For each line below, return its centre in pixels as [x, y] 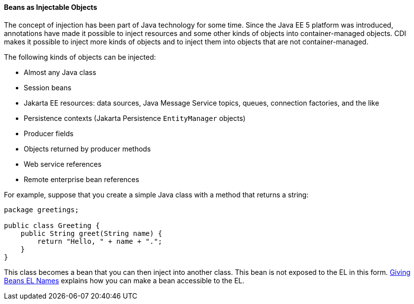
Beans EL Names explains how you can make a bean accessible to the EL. [124, 280]
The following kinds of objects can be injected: [80, 57]
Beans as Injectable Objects [51, 7]
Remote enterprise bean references [82, 179]
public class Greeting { [52, 225]
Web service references [63, 164]
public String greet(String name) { [91, 233]
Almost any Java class [60, 72]
